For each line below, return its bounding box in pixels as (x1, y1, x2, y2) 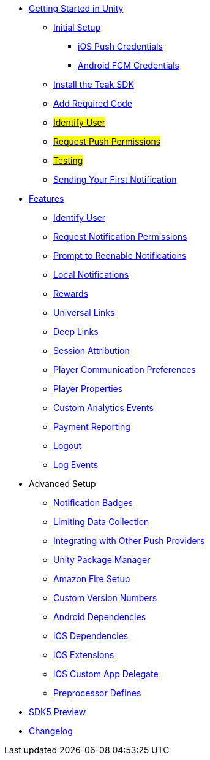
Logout (53, 440, 82, 451)
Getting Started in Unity (29, 3, 124, 13)
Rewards (53, 288, 89, 299)
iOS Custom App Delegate (53, 669, 159, 679)
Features (29, 193, 64, 204)
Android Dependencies (53, 612, 146, 622)
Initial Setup (53, 22, 101, 33)
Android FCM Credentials (78, 60, 179, 71)
